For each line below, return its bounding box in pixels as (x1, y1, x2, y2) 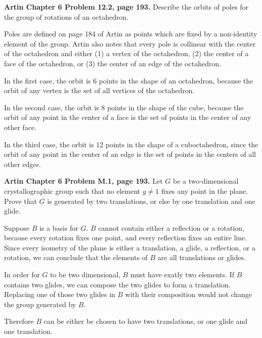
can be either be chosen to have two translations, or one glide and (43, 316, 247, 326)
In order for (4, 269, 40, 280)
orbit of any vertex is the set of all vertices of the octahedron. (4, 85, 195, 96)
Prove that (4, 195, 37, 206)
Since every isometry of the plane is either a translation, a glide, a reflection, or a (4, 242, 255, 252)
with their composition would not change (125, 289, 252, 300)
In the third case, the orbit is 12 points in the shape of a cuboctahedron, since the (4, 139, 258, 149)
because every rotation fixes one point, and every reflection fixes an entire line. (4, 232, 247, 243)
